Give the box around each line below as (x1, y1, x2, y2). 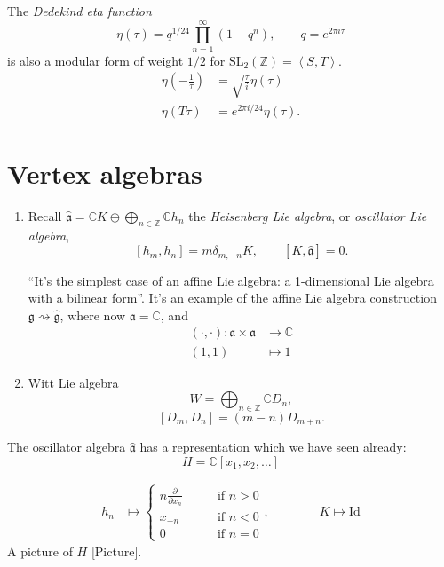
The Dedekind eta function (7, 2, 152, 20)
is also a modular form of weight (7, 51, 184, 69)
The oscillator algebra (7, 437, 126, 456)
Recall (28, 206, 62, 224)
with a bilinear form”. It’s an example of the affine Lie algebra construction (28, 288, 437, 307)
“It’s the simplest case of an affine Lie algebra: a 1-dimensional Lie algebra (28, 271, 434, 289)
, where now (59, 305, 126, 324)
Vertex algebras (7, 154, 202, 191)
